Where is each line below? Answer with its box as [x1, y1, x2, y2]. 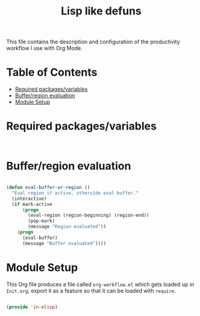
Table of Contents [6, 66, 98, 79]
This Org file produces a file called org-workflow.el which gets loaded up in [6, 280, 195, 288]
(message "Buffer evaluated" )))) [22, 240, 107, 246]
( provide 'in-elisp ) [6, 304, 58, 310]
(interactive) [11, 196, 47, 202]
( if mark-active [11, 201, 52, 207]
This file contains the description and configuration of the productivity [6, 38, 181, 46]
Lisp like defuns [61, 4, 142, 18]
